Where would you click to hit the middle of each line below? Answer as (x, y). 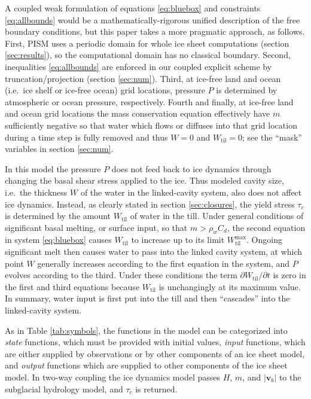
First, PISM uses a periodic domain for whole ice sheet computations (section (147, 43)
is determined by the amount (58, 216)
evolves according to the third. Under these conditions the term (121, 275)
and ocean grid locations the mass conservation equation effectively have (138, 113)
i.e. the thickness (36, 192)
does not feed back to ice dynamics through (191, 168)
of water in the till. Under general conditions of (217, 216)
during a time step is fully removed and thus (86, 137)
